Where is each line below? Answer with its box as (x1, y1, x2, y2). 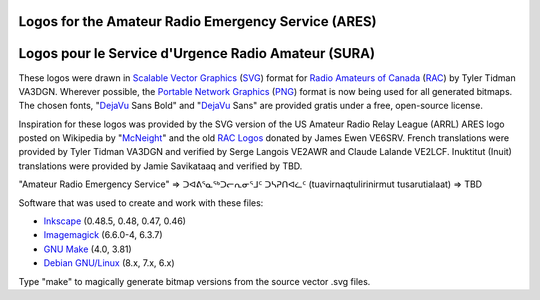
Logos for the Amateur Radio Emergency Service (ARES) (18, 13, 377, 30)
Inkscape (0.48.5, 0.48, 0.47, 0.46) (43, 215, 187, 227)
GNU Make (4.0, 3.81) (43, 243, 132, 255)
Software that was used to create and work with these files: (18, 196, 264, 209)
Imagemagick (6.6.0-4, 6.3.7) (43, 229, 164, 241)
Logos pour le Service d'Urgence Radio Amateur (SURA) (18, 45, 375, 62)
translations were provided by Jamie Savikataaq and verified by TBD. (18, 160, 303, 172)
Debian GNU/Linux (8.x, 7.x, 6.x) (43, 257, 175, 269)
